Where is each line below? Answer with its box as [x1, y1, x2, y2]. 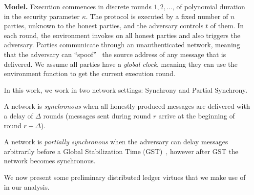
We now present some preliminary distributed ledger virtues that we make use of [4, 172, 246, 182]
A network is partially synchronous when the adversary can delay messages [4, 136, 228, 147]
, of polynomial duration [172, 1, 245, 11]
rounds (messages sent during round [43, 110, 151, 120]
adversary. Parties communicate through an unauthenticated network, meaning [4, 39, 240, 50]
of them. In [210, 20, 244, 31]
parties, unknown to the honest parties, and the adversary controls [4, 20, 204, 31]
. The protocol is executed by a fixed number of [85, 11, 229, 21]
